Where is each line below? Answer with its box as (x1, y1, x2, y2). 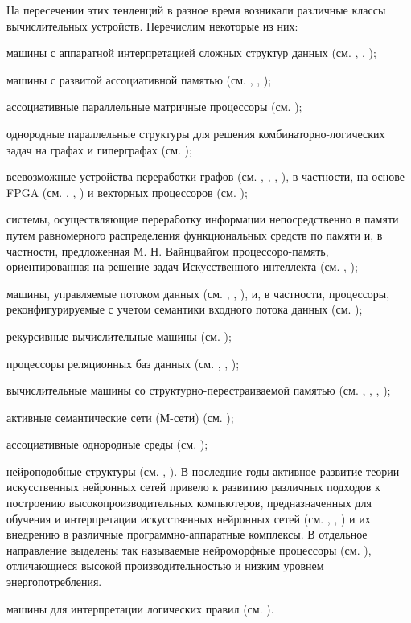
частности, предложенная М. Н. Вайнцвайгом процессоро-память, (6, 242, 329, 259)
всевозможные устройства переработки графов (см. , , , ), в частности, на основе (6, 168, 405, 185)
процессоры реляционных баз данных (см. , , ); (6, 355, 240, 371)
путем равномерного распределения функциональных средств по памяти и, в (6, 226, 383, 243)
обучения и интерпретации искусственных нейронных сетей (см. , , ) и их (6, 510, 371, 527)
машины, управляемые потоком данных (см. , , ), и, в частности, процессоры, (6, 285, 390, 301)
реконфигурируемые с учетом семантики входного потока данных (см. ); (6, 301, 363, 318)
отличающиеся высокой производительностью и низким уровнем (6, 557, 324, 574)
